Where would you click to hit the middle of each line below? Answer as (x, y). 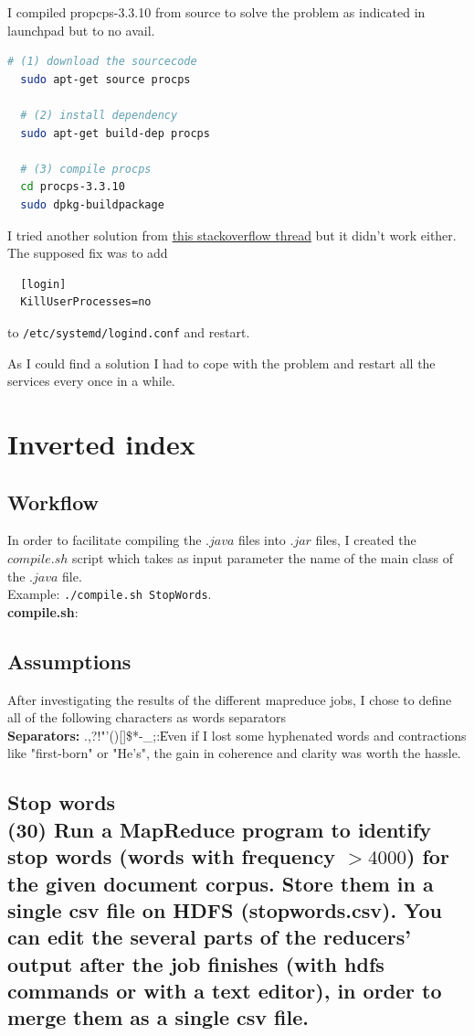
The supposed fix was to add (88, 253)
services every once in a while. (91, 381)
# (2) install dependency (99, 115)
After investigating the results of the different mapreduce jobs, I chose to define (230, 699)
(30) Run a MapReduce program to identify (220, 829)
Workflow (53, 502)
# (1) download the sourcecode (102, 62)
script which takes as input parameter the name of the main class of (262, 557)
